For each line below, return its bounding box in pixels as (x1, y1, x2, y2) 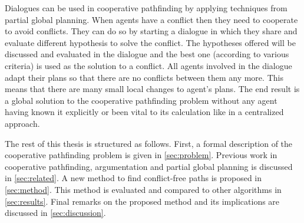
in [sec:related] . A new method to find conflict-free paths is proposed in (5, 172, 262, 184)
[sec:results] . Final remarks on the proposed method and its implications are (5, 195, 280, 207)
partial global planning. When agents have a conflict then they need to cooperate (5, 13, 298, 25)
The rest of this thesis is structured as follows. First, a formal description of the (5, 137, 293, 149)
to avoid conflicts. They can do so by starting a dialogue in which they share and (5, 25, 298, 37)
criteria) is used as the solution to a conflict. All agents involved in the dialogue (5, 59, 292, 71)
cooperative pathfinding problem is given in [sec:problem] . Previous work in (5, 149, 277, 161)
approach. (5, 117, 40, 129)
